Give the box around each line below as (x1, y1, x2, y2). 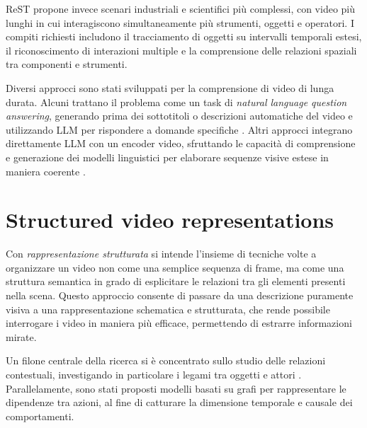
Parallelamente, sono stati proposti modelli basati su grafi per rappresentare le (6, 381, 346, 395)
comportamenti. (6, 408, 74, 423)
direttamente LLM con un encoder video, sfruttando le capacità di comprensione (6, 136, 356, 151)
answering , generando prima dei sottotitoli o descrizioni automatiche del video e (6, 108, 353, 123)
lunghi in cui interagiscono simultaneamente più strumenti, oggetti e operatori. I (6, 15, 354, 30)
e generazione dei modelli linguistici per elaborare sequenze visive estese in (6, 149, 329, 164)
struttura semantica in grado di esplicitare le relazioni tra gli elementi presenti (6, 274, 346, 289)
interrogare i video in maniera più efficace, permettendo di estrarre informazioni (6, 316, 352, 330)
